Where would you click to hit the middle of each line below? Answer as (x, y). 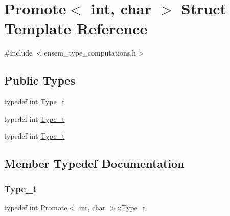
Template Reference (76, 28)
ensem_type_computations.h (90, 53)
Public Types (40, 80)
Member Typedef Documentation (94, 163)
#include (18, 53)
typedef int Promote (36, 207)
